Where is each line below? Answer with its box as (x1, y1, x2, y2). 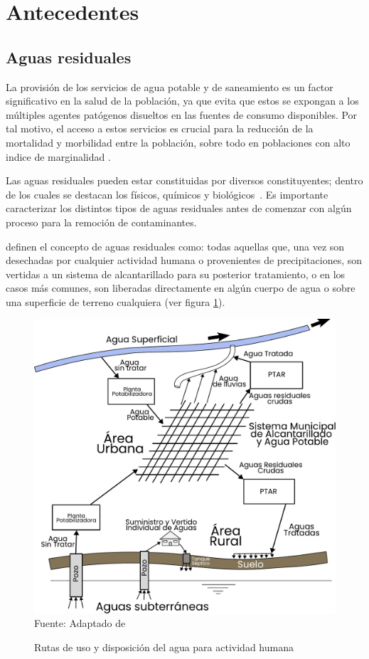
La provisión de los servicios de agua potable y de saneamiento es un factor (6, 79, 333, 94)
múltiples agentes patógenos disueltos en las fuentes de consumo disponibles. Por (6, 107, 358, 122)
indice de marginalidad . (6, 149, 111, 164)
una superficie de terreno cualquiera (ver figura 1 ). (6, 294, 225, 309)
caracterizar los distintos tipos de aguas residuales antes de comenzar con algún (6, 201, 352, 216)
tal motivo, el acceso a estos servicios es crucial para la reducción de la (6, 121, 314, 136)
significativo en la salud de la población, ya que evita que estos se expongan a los (6, 93, 359, 108)
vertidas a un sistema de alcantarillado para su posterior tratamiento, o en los (6, 266, 346, 281)
